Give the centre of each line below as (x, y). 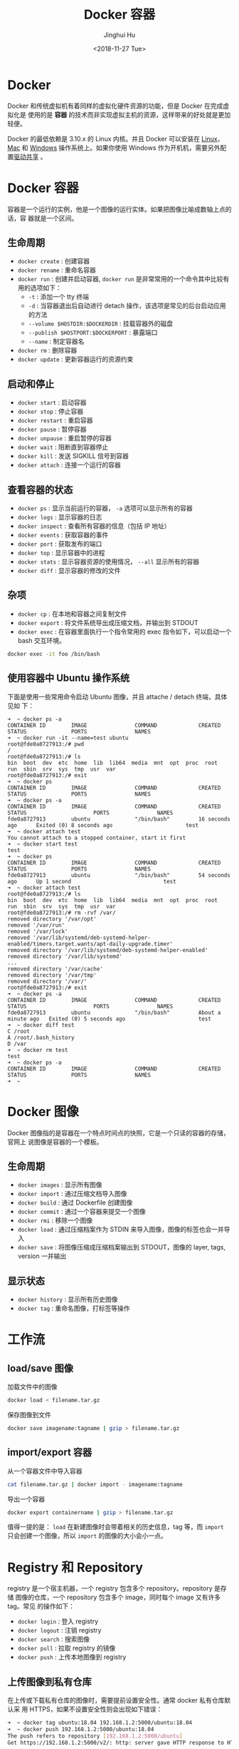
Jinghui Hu (119, 35)
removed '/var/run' (36, 925)
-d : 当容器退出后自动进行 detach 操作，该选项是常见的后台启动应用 (127, 306)
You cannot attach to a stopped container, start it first (97, 838)
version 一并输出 (42, 1256)
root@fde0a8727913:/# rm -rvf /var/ (62, 913)
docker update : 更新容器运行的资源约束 (75, 359)
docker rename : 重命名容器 (57, 270)
